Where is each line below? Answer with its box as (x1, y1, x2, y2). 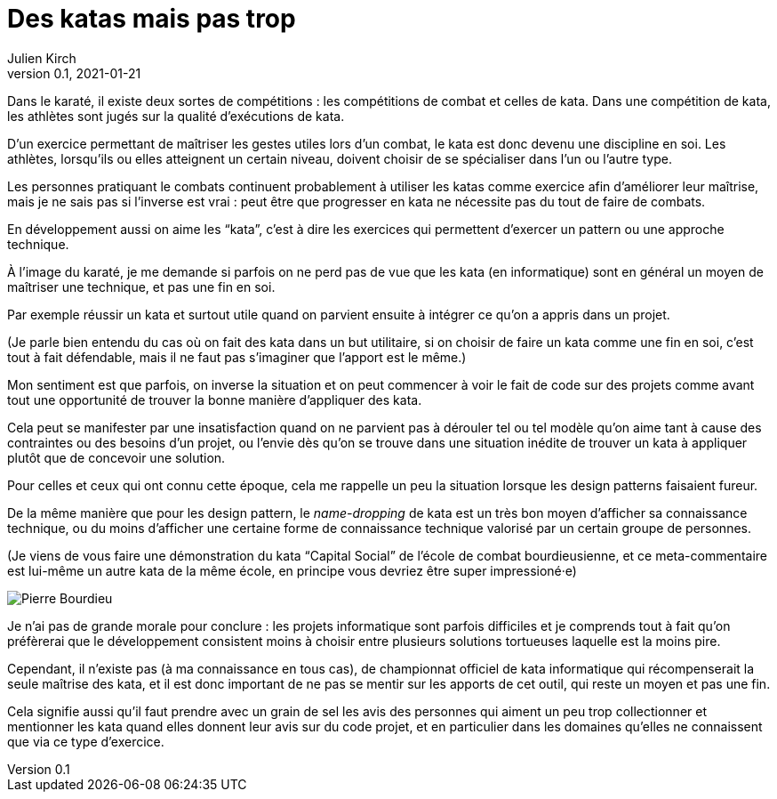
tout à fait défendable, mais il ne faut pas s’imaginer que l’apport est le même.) (7, 349, 467, 365)
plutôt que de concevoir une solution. (7, 449, 226, 465)
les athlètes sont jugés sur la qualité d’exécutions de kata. (7, 108, 345, 124)
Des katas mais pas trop (7, 4, 296, 34)
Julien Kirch (7, 50, 76, 66)
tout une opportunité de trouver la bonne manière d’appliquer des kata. (7, 391, 422, 408)
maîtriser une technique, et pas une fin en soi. (7, 278, 276, 295)
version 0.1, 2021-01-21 (7, 65, 141, 81)
